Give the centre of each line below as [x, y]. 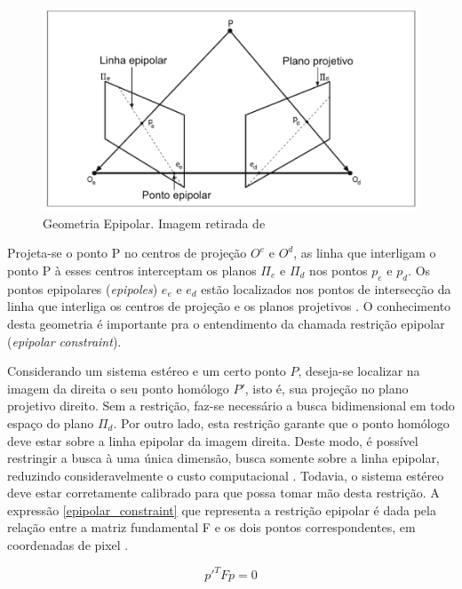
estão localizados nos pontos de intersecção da [326, 288]
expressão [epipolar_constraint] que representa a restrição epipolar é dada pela [222, 509]
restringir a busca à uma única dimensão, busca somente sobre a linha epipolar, [223, 458]
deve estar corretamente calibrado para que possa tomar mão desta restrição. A [223, 493]
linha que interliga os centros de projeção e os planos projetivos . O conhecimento [229, 306]
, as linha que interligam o [365, 253]
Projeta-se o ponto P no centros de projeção [127, 253]
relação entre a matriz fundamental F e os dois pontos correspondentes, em [211, 527]
